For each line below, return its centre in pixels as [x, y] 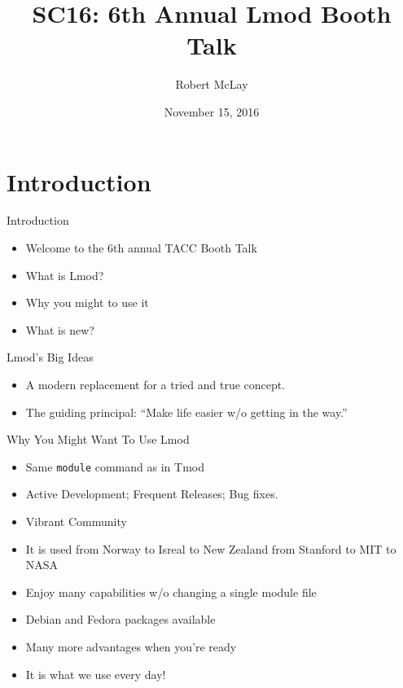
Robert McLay [212, 84]
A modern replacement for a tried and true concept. [156, 384]
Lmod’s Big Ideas [50, 357]
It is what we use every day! [96, 674]
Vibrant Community [76, 521]
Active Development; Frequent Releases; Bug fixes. [152, 494]
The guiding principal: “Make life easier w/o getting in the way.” [186, 412]
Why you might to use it [87, 302]
